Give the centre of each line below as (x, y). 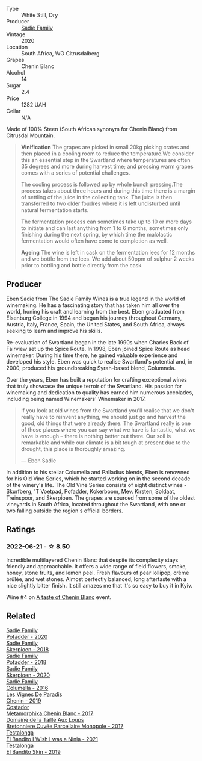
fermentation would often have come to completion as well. (94, 241)
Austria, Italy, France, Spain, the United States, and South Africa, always (96, 324)
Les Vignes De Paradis (34, 694)
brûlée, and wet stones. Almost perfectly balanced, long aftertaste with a (96, 579)
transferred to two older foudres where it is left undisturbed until (100, 203)
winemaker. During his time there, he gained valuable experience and (92, 355)
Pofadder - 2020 (27, 637)
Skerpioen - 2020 (28, 675)
